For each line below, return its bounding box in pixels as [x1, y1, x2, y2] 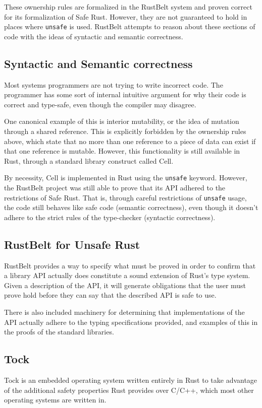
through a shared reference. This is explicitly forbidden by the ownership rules [4, 126, 246, 137]
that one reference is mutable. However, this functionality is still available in [4, 146, 240, 156]
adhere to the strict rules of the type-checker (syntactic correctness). [4, 212, 216, 222]
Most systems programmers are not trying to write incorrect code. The [4, 79, 223, 90]
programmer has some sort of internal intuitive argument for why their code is [4, 89, 246, 100]
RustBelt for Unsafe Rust [4, 236, 140, 252]
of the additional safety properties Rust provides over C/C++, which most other [4, 384, 254, 395]
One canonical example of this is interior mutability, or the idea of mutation [4, 116, 239, 126]
